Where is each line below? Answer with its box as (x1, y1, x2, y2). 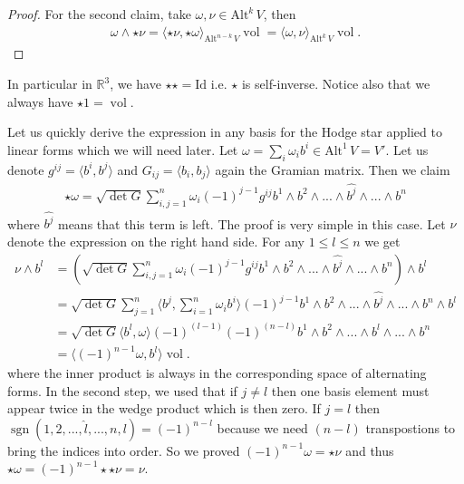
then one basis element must (271, 381, 430, 400)
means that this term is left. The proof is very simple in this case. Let (57, 214, 446, 233)
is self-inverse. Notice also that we (241, 74, 430, 93)
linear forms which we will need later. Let (7, 140, 238, 159)
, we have (110, 74, 161, 93)
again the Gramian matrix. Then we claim (215, 160, 450, 179)
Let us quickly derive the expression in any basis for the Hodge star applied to (7, 122, 442, 141)
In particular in (7, 74, 92, 93)
